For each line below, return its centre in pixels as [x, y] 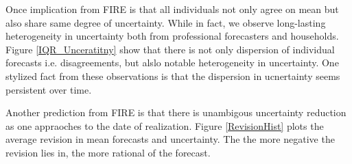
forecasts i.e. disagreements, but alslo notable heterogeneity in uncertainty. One [172, 63]
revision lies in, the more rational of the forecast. [108, 152]
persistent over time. [49, 89]
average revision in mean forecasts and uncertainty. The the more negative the [170, 139]
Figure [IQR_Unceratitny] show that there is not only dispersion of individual [170, 49]
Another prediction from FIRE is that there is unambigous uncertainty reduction [176, 112]
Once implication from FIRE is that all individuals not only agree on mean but [172, 9]
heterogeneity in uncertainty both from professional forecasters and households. [172, 36]
